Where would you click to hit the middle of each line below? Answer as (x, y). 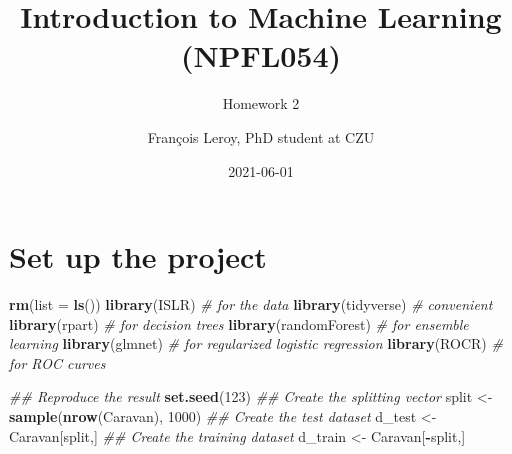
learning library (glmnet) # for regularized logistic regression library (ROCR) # (256, 343)
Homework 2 (261, 103)
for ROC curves (57, 362)
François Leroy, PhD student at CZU (261, 136)
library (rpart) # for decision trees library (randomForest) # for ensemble (239, 323)
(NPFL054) (261, 55)
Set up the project (138, 256)
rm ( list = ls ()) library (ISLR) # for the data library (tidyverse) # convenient (251, 304)
